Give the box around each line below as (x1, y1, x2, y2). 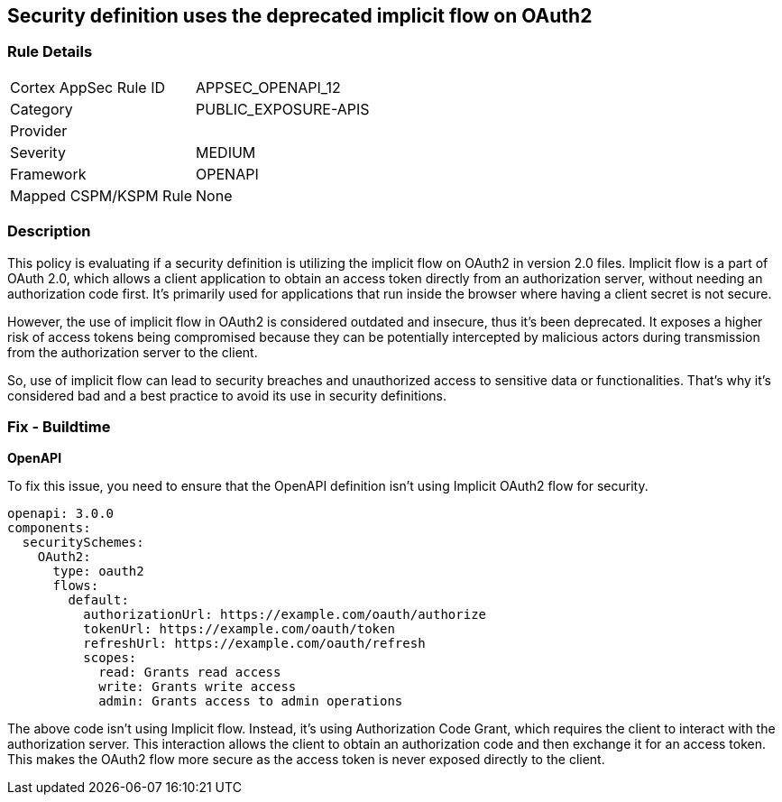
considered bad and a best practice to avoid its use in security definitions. (7, 387, 446, 403)
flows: (52, 578, 99, 594)
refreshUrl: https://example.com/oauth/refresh (83, 636, 426, 651)
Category (10, 99, 73, 118)
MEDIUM (196, 143, 256, 161)
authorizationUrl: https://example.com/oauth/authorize (83, 607, 487, 622)
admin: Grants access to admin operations (98, 694, 403, 709)
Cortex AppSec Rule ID (10, 78, 166, 97)
